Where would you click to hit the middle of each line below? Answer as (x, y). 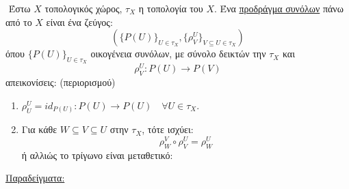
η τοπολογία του (171, 8)
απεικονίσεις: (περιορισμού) (61, 82)
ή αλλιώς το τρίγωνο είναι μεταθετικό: (97, 155)
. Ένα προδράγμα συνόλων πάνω (279, 8)
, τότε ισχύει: (168, 129)
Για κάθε (39, 129)
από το (19, 21)
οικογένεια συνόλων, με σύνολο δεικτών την (178, 54)
